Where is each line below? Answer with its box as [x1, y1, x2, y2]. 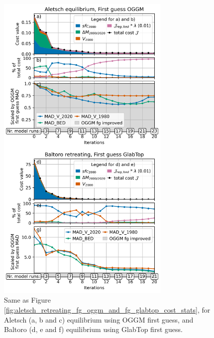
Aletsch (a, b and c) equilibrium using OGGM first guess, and [4, 314, 194, 325]
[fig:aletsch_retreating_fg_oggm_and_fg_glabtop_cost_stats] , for [4, 304, 211, 315]
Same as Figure [4, 295, 51, 305]
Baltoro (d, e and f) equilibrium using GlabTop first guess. [4, 324, 183, 335]
